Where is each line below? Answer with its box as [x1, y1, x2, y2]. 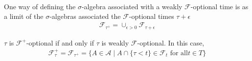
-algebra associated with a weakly [81, 1, 183, 11]
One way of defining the [4, 1, 76, 11]
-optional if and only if [26, 37, 94, 47]
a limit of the [4, 11, 44, 21]
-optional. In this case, [137, 37, 205, 47]
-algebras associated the [49, 11, 121, 21]
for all [170, 49, 188, 57]
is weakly [101, 37, 129, 47]
